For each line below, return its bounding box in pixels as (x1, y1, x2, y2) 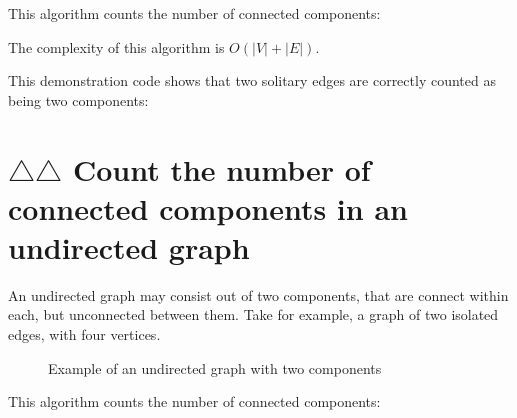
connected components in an (8, 187, 408, 228)
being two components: (8, 89, 149, 110)
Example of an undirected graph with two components (48, 357, 382, 378)
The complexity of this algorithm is (8, 36, 225, 57)
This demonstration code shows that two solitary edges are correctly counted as (8, 70, 496, 91)
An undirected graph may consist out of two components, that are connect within (8, 284, 509, 305)
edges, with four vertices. (8, 324, 161, 345)
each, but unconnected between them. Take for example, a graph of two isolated (8, 304, 499, 325)
